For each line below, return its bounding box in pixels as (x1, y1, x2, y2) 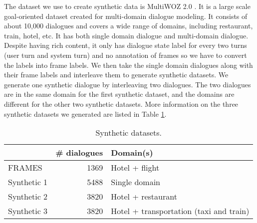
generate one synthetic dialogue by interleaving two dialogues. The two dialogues (4, 79, 251, 89)
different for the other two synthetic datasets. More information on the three (4, 98, 239, 109)
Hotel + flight (111, 162, 160, 174)
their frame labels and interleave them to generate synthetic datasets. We (4, 69, 229, 80)
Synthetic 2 (8, 191, 48, 203)
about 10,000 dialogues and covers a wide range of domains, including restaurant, (4, 20, 253, 31)
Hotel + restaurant (111, 191, 177, 203)
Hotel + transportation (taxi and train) (111, 205, 250, 217)
